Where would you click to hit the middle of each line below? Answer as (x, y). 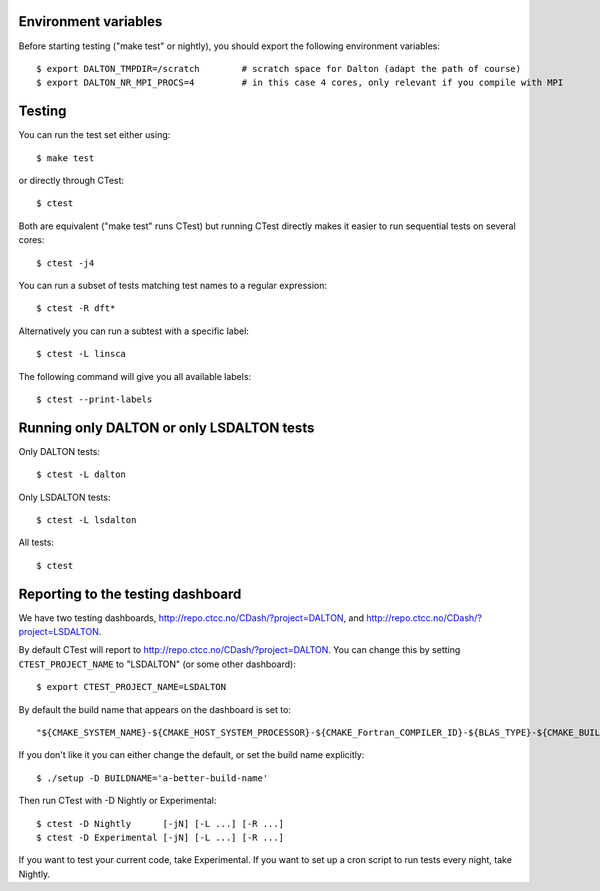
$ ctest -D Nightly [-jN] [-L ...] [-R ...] (160, 823)
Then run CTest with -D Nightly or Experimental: (117, 801)
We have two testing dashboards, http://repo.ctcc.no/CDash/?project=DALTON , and (191, 617)
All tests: (36, 542)
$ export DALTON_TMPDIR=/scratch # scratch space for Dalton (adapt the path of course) (279, 68)
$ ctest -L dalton (81, 474)
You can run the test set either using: (94, 135)
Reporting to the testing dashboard (130, 593)
